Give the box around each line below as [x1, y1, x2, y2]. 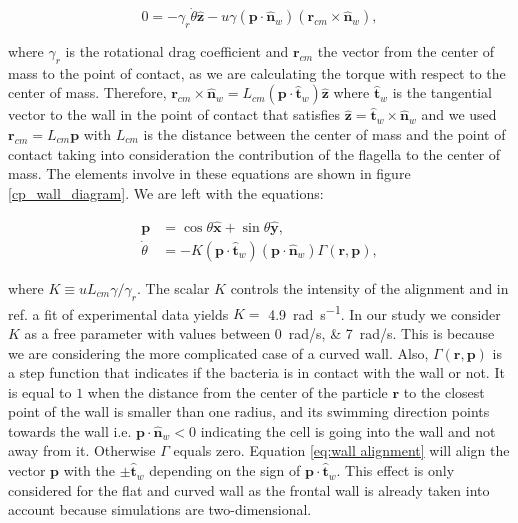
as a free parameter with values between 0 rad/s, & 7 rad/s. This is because [24, 322, 495, 343]
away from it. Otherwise [8, 440, 156, 461]
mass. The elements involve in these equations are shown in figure [8, 163, 411, 184]
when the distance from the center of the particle [87, 381, 388, 402]
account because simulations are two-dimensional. [8, 499, 312, 520]
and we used [421, 104, 497, 125]
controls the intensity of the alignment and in [230, 277, 509, 298]
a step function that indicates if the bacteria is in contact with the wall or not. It [8, 362, 505, 383]
